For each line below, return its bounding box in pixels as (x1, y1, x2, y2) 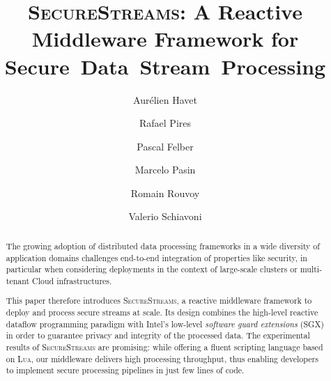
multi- (300, 263, 323, 275)
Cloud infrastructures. (32, 274, 112, 286)
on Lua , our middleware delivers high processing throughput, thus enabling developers (6, 352, 318, 364)
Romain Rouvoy (130, 185, 200, 200)
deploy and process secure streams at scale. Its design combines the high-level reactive (6, 306, 318, 318)
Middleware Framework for (31, 24, 299, 53)
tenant (6, 274, 30, 286)
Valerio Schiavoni (128, 209, 202, 224)
